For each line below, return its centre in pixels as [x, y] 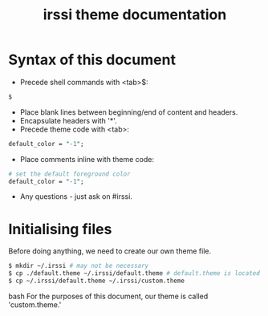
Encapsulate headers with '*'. [69, 120]
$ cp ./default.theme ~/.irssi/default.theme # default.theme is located [134, 273]
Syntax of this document [92, 60]
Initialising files [60, 229]
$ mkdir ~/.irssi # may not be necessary [79, 266]
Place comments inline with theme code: [87, 159]
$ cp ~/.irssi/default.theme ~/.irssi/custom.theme [96, 281]
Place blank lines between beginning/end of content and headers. [129, 112]
